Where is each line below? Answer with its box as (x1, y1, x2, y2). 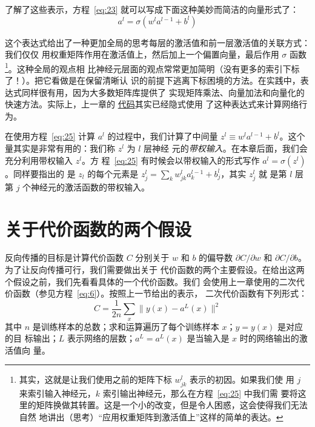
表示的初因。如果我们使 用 (190, 373, 294, 386)
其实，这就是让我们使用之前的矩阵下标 (19, 373, 172, 386)
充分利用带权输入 (5, 153, 73, 166)
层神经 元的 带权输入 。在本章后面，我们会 (144, 142, 308, 154)
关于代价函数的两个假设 (5, 216, 192, 241)
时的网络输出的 (239, 332, 299, 345)
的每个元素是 (87, 167, 139, 180)
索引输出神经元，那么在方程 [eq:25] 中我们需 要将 (102, 386, 298, 399)
